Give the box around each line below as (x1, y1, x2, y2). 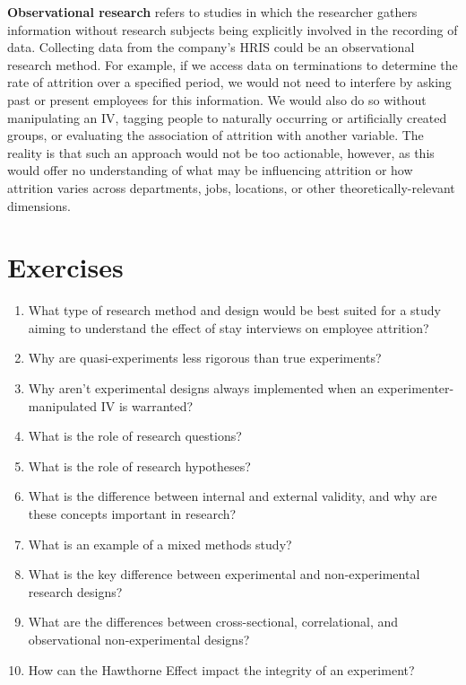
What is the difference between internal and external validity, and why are (28, 487, 437, 505)
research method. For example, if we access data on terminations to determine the (7, 55, 458, 74)
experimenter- (377, 379, 454, 398)
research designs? (28, 582, 123, 601)
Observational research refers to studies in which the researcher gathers (7, 3, 418, 21)
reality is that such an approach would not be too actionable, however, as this (7, 143, 435, 162)
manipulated (28, 396, 98, 415)
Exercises (7, 249, 124, 285)
